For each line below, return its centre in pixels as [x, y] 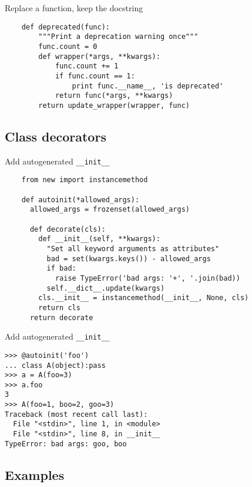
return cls [59, 307]
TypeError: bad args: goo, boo [66, 444]
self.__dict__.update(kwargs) [106, 288]
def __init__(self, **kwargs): [99, 239]
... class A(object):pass [55, 365]
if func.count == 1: [95, 76]
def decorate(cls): [68, 229]
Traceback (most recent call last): [76, 414]
